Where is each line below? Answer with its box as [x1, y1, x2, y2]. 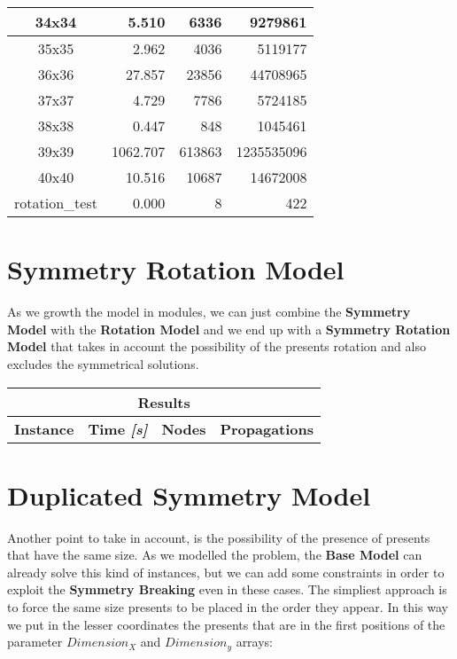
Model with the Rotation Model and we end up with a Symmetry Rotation [7, 319, 451, 338]
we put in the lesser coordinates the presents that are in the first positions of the [7, 615, 445, 633]
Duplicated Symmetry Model [7, 476, 371, 513]
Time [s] [88, 418, 148, 439]
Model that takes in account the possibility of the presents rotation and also [7, 337, 426, 356]
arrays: [236, 632, 274, 651]
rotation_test [14, 192, 97, 213]
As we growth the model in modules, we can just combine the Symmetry [7, 302, 411, 321]
